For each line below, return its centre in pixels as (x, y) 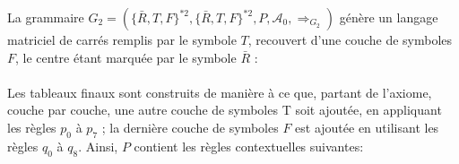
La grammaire (46, 17)
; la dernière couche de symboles (190, 127)
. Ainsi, (98, 146)
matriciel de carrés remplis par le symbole (122, 39)
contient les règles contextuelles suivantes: (249, 146)
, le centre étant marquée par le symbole (126, 57)
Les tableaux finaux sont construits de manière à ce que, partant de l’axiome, (220, 92)
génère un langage (389, 17)
